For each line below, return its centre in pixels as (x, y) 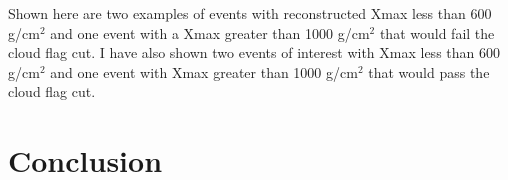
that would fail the (437, 32)
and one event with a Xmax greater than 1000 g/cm (210, 32)
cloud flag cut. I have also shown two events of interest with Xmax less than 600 (254, 52)
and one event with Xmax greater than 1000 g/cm (204, 71)
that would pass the (429, 71)
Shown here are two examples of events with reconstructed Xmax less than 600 (250, 13)
